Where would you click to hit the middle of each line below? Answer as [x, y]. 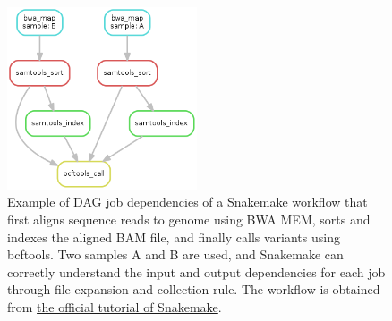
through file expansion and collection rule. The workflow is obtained [194, 289]
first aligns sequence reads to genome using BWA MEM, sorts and [189, 219]
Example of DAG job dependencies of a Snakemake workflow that [187, 202]
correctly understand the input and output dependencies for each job [196, 271]
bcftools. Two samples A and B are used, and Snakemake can [175, 254]
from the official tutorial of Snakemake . [115, 306]
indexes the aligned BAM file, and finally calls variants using [174, 237]
